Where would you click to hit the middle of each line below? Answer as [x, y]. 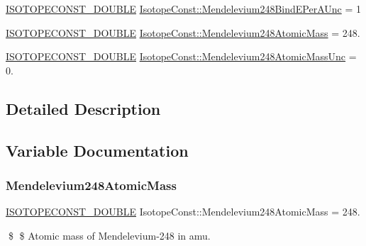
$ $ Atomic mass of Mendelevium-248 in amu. [109, 235]
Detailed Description [83, 108]
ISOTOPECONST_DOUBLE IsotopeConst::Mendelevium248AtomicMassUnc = [181, 56]
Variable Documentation [97, 150]
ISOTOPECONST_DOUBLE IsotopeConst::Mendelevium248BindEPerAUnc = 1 [183, 9]
